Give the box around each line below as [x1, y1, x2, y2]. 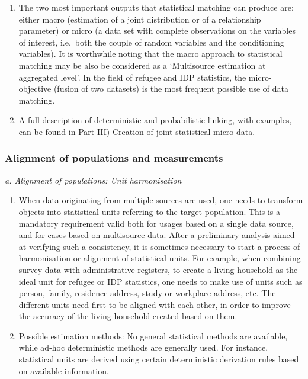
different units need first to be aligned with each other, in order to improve [18, 298, 291, 310]
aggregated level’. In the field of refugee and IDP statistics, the [18, 70, 246, 83]
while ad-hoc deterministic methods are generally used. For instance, [18, 341, 268, 354]
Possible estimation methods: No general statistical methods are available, [18, 329, 288, 342]
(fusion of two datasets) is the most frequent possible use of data [53, 82, 289, 95]
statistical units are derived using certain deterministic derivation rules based [18, 353, 299, 365]
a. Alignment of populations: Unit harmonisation [5, 174, 182, 186]
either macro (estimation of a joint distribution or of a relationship [18, 12, 261, 25]
